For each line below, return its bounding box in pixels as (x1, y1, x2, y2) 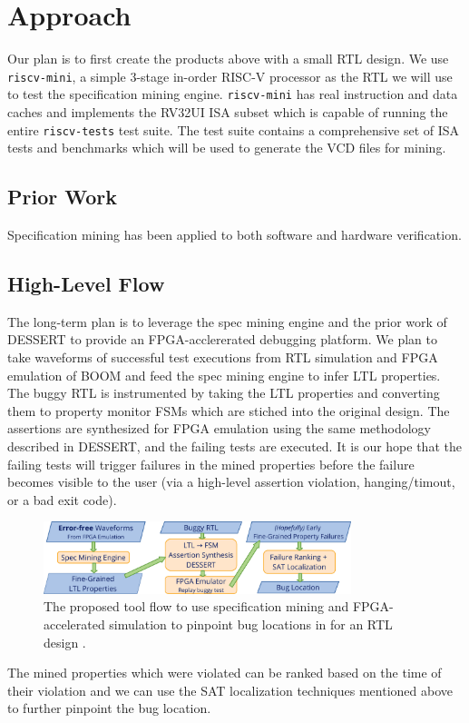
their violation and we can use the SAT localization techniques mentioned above (7, 680, 453, 699)
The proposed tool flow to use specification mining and (44, 597, 349, 616)
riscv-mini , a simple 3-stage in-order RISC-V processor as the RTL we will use (7, 66, 453, 85)
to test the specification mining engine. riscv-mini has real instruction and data (7, 84, 458, 104)
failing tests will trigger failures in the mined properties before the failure (7, 454, 415, 473)
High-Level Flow (7, 270, 165, 298)
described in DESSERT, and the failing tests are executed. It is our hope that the (7, 437, 462, 456)
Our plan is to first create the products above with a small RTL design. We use (7, 49, 449, 68)
